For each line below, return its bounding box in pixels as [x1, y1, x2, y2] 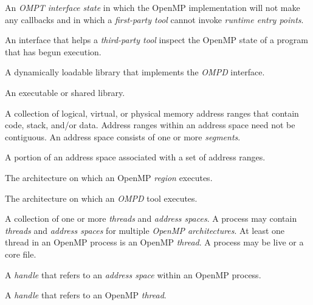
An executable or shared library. [5, 86, 125, 98]
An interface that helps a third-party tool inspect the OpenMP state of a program [5, 33, 308, 46]
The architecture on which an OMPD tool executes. [5, 191, 198, 204]
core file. [5, 247, 36, 260]
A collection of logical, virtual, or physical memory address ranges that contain [5, 106, 299, 119]
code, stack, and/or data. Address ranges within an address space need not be [5, 118, 295, 131]
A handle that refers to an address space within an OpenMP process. [5, 268, 261, 281]
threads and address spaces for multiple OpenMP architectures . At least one [5, 224, 285, 236]
